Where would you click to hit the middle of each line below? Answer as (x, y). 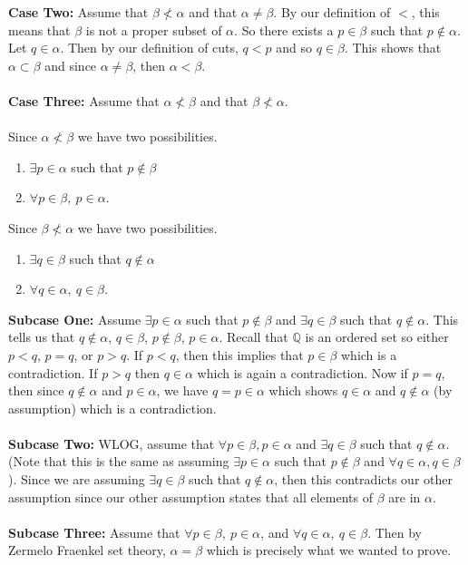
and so (294, 48)
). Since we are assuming (77, 479)
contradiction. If (53, 372)
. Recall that (253, 337)
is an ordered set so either (377, 337)
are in (405, 497)
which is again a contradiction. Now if (302, 372)
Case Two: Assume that (78, 12)
